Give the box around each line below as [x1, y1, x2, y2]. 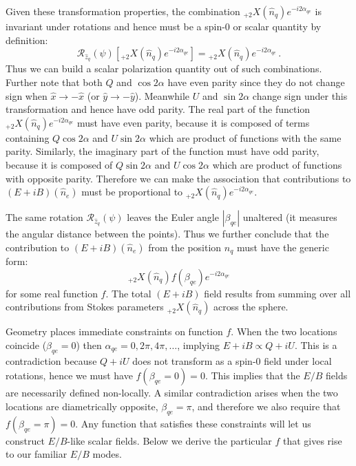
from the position [148, 240, 222, 254]
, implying [177, 337, 220, 352]
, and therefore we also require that [191, 399, 341, 413]
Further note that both [6, 74, 103, 89]
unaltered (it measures [242, 210, 337, 224]
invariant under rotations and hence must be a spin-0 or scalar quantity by [6, 19, 322, 33]
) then [76, 337, 102, 352]
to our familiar [6, 447, 67, 461]
